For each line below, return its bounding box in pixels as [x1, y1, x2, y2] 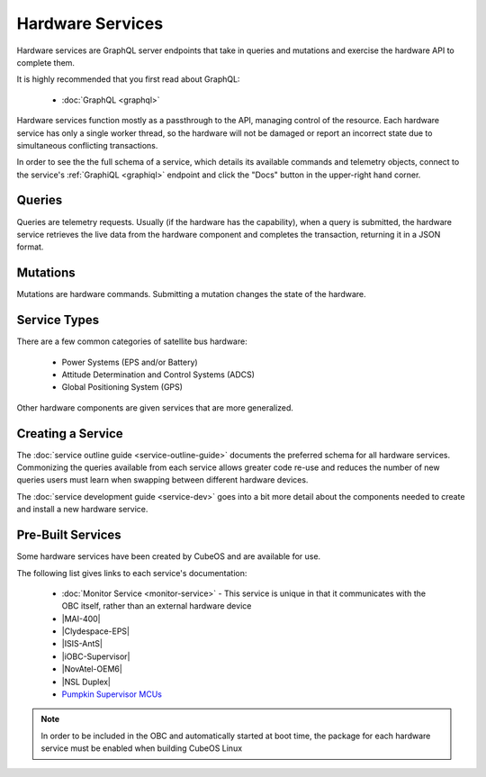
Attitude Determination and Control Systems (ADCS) [61, 369, 256, 380]
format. [16, 241, 44, 252]
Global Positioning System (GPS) [61, 382, 184, 393]
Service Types [16, 312, 100, 328]
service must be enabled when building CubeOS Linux [40, 743, 243, 754]
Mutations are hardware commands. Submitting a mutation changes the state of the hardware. [16, 289, 366, 300]
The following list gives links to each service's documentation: [16, 567, 247, 578]
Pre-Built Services [16, 528, 121, 543]
